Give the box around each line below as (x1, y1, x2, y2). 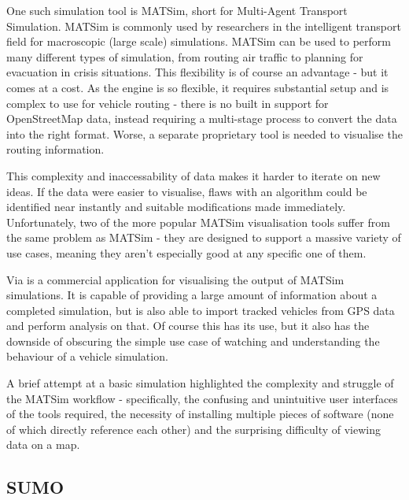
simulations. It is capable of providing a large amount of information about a (6, 287, 378, 303)
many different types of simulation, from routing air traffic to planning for (6, 48, 363, 65)
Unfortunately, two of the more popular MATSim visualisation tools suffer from (6, 213, 390, 230)
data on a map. (6, 436, 80, 453)
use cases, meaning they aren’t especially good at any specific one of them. (6, 244, 367, 261)
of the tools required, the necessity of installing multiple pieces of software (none (6, 406, 394, 422)
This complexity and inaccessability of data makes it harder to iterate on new (6, 167, 381, 183)
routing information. (6, 141, 105, 157)
